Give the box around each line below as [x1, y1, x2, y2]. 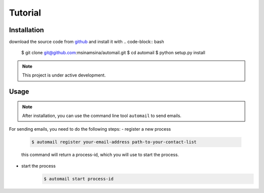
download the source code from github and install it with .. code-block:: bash [9, 39, 164, 45]
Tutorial [9, 7, 42, 18]
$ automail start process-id [44, 176, 114, 181]
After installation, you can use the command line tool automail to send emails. [22, 113, 182, 119]
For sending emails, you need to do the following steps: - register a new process [9, 126, 171, 132]
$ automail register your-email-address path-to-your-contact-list [31, 139, 197, 145]
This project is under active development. [22, 72, 106, 78]
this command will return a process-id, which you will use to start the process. [21, 152, 179, 158]
